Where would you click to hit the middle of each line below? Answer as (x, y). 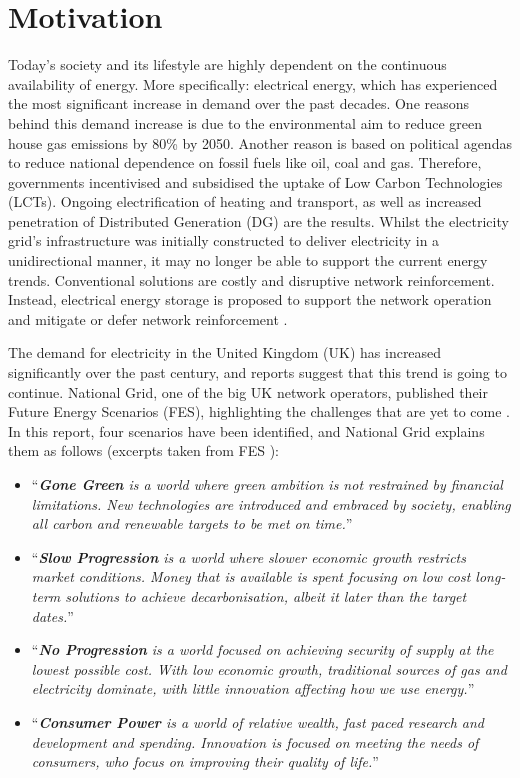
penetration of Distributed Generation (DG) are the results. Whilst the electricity (258, 220)
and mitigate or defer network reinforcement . (148, 318)
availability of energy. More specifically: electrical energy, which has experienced (253, 83)
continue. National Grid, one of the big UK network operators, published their (248, 391)
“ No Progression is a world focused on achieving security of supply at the (262, 649)
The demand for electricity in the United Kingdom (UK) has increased (225, 352)
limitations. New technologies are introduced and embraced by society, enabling (271, 503)
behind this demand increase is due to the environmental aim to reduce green (245, 122)
